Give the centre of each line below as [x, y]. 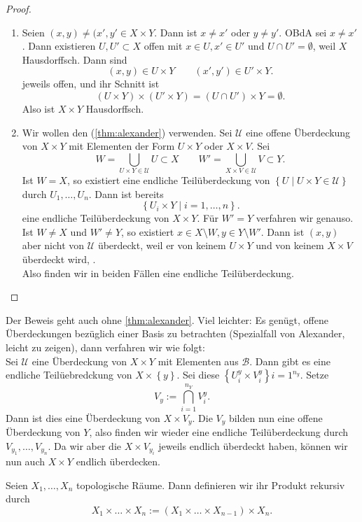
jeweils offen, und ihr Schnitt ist [91, 84]
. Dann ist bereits [126, 193]
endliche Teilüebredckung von [69, 375]
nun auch [26, 461]
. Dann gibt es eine [290, 361]
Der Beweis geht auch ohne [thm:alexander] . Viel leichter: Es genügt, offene [167, 319]
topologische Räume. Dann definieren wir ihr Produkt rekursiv [210, 485]
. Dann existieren [59, 46]
